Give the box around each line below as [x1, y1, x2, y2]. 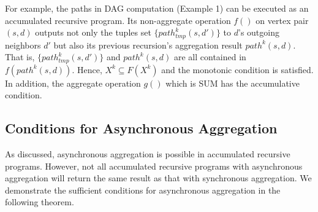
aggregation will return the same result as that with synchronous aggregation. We [5, 171, 312, 184]
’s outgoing [238, 26, 279, 39]
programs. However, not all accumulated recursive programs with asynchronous [5, 159, 303, 172]
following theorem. [5, 195, 74, 208]
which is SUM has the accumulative [165, 76, 300, 89]
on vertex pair [256, 14, 309, 26]
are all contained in [173, 50, 246, 63]
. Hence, [72, 63, 102, 76]
